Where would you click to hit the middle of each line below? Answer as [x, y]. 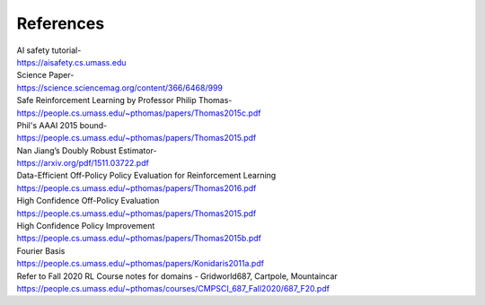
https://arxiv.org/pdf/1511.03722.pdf [83, 163]
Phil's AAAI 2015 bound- [62, 125]
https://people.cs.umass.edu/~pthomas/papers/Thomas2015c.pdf [139, 113]
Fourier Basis [41, 250]
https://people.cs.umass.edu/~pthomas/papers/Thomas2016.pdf [137, 187]
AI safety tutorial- [49, 50]
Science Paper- [45, 75]
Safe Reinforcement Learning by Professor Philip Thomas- [124, 100]
